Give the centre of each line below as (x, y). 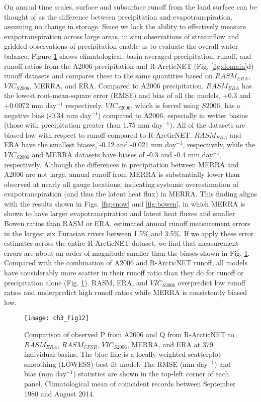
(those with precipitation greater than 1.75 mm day (83, 125)
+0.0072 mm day (30, 105)
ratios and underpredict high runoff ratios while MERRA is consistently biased (126, 292)
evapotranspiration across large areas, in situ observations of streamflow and (122, 36)
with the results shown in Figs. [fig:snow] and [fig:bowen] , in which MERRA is (125, 203)
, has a (230, 105)
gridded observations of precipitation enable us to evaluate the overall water (121, 46)
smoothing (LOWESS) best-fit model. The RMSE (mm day (116, 364)
